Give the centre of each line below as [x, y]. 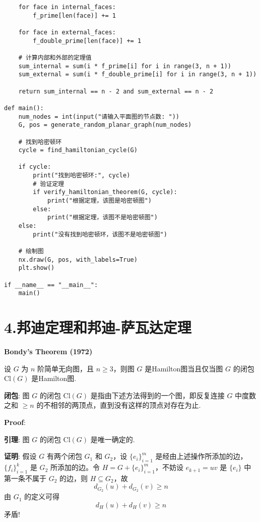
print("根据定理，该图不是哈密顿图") [102, 218]
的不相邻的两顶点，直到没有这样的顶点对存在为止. [119, 405]
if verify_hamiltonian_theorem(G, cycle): [105, 192]
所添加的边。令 [75, 467]
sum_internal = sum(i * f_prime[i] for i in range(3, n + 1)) [125, 66]
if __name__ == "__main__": [51, 285]
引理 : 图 [17, 439]
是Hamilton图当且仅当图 [184, 368]
